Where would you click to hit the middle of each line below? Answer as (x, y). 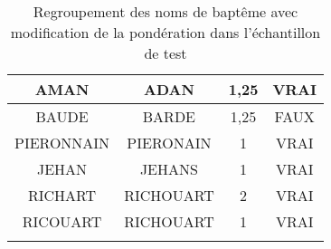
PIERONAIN (169, 143)
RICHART (62, 195)
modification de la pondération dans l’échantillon (165, 32)
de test (165, 53)
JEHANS (169, 169)
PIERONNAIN (62, 143)
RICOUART (62, 221)
